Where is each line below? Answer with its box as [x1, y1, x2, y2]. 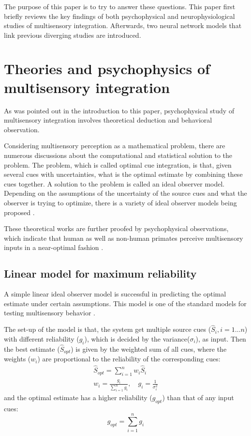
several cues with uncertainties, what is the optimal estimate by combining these [4, 169, 243, 179]
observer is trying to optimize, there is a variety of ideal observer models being [4, 198, 237, 208]
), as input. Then [195, 333, 246, 343]
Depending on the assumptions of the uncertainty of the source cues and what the [4, 188, 247, 198]
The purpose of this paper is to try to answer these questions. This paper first [4, 1, 236, 11]
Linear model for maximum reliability [4, 266, 197, 281]
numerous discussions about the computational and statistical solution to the [4, 150, 233, 160]
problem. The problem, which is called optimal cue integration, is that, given [4, 159, 232, 170]
